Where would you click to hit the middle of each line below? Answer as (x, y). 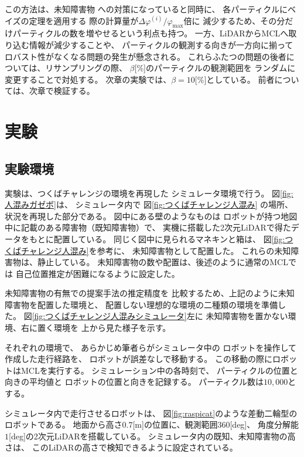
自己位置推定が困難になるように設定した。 (98, 273)
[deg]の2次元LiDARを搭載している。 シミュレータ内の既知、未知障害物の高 (152, 436)
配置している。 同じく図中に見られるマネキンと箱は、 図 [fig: (169, 238)
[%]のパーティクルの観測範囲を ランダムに (215, 68)
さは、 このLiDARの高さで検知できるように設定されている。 (121, 447)
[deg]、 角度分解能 (264, 424)
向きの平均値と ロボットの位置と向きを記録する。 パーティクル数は (134, 382)
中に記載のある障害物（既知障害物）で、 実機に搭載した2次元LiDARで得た (148, 227)
